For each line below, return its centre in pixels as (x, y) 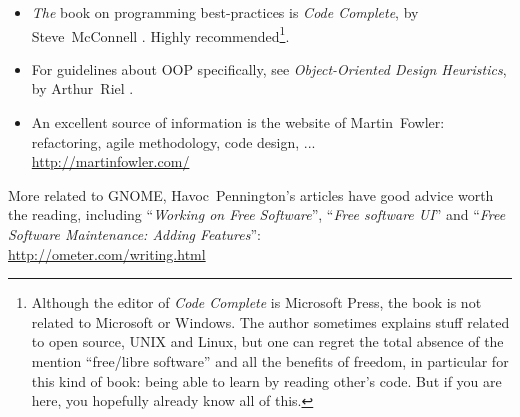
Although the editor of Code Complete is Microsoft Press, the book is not (256, 302)
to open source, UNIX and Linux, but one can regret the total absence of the (267, 341)
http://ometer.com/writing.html (107, 253)
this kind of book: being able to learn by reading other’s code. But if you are (266, 380)
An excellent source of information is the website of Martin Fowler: (238, 122)
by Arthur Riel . (82, 88)
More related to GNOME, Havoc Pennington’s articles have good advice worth (251, 194)
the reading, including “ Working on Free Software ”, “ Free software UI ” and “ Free (257, 214)
